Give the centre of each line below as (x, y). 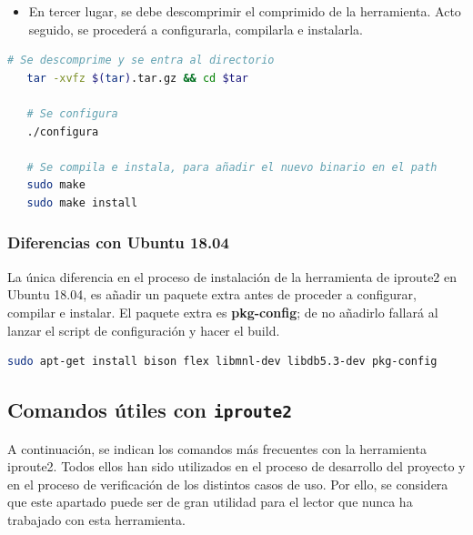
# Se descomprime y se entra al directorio (141, 61)
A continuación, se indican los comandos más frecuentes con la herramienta (217, 448)
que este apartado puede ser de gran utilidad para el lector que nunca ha (210, 502)
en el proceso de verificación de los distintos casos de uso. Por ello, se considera (228, 484)
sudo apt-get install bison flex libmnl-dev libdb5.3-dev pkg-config (222, 362)
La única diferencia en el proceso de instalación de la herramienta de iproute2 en (232, 276)
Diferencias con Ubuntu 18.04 (118, 242)
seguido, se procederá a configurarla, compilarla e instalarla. (196, 29)
